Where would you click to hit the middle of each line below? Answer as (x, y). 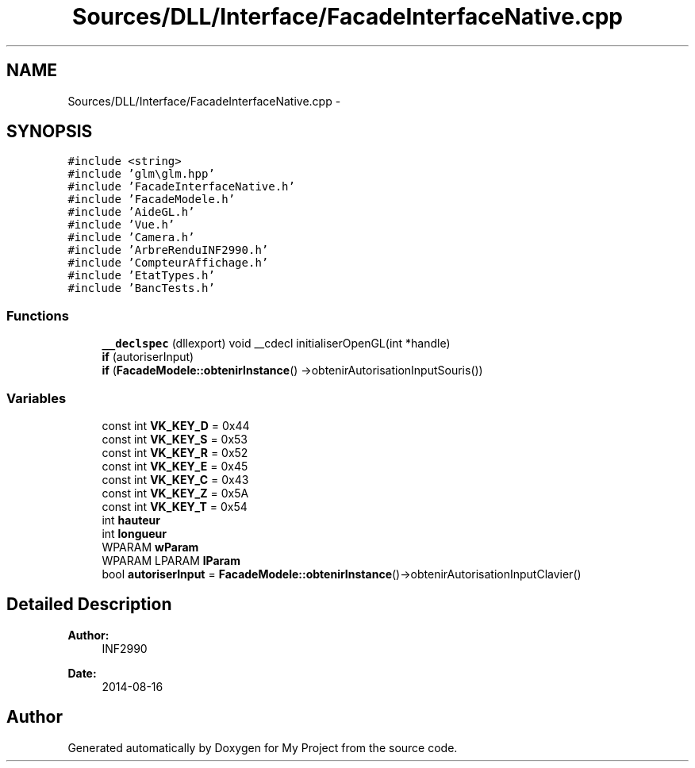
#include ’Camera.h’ (131, 238)
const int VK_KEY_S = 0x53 (175, 439)
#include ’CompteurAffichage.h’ (168, 263)
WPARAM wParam (150, 547)
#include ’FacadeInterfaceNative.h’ (181, 187)
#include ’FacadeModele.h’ (152, 200)
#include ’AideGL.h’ (131, 212)
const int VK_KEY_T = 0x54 (175, 506)
